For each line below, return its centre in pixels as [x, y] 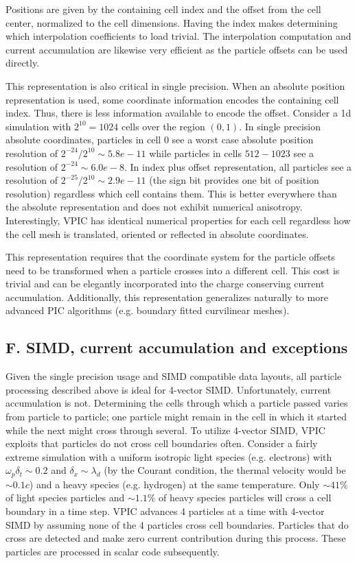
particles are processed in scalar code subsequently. [113, 551]
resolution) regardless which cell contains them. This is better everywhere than [171, 193]
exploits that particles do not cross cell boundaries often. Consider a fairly [162, 443]
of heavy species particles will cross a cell [245, 498]
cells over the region [163, 126]
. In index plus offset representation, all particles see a [238, 166]
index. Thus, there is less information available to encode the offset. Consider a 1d [178, 113]
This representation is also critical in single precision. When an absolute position [175, 85]
